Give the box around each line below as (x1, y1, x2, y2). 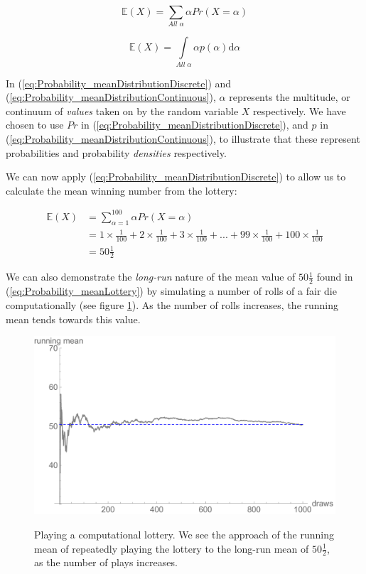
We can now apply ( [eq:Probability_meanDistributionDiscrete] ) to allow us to (6, 169, 346, 184)
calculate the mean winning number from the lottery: (6, 183, 237, 197)
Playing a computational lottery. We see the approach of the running (34, 527, 334, 542)
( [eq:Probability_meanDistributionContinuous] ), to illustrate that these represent (6, 131, 360, 146)
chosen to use (6, 117, 64, 132)
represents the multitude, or (229, 90, 350, 104)
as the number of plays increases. (34, 555, 178, 570)
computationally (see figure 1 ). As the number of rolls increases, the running (6, 297, 339, 312)
